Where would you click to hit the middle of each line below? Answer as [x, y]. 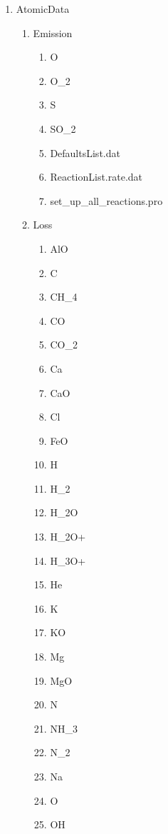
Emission [53, 32]
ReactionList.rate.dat [96, 177]
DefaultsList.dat [85, 152]
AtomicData [43, 9]
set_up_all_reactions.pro [106, 200]
